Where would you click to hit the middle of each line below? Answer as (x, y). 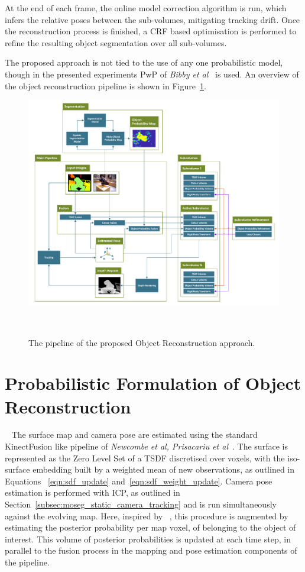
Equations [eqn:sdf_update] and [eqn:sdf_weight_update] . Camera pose (139, 481)
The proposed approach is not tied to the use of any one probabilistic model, (144, 62)
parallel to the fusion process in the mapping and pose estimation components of (151, 550)
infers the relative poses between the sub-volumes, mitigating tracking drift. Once (152, 19)
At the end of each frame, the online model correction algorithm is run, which (146, 8)
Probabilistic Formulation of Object (153, 383)
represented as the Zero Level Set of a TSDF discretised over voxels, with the (145, 458)
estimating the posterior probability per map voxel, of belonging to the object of (150, 527)
